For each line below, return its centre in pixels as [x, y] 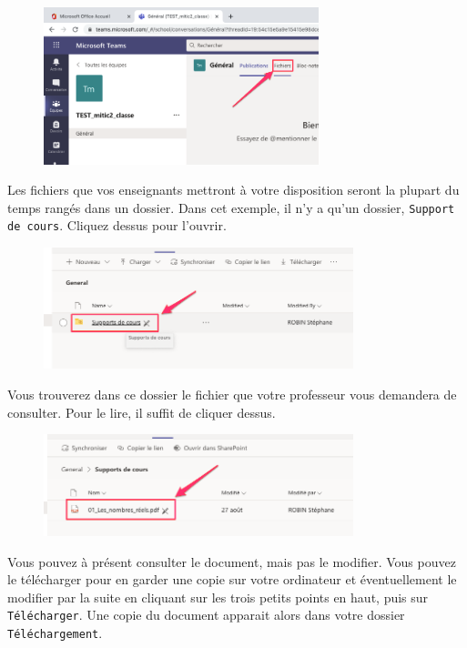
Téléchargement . [55, 633]
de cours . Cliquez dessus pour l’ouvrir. [117, 225]
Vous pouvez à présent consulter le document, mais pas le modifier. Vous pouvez [232, 561]
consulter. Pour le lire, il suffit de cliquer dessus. [142, 412]
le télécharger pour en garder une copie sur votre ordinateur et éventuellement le [232, 579]
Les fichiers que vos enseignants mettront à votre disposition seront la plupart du [233, 190]
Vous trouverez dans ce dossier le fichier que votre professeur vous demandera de [232, 394]
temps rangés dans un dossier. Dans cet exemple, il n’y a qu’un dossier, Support [231, 207]
